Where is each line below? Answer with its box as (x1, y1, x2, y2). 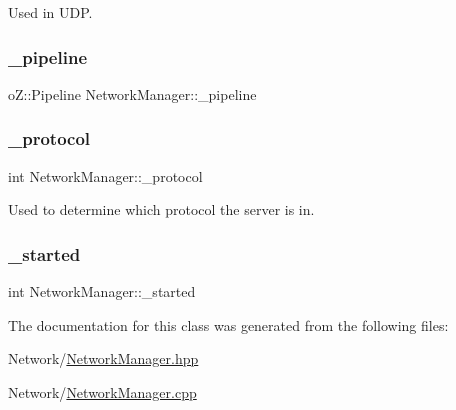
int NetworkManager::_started (8, 281, 196, 302)
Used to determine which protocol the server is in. (8, 199, 315, 220)
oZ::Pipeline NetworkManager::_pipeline (8, 83, 257, 104)
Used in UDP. (8, 2, 93, 22)
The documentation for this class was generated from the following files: (8, 314, 449, 335)
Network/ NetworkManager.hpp (8, 348, 199, 369)
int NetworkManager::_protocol (8, 165, 203, 186)
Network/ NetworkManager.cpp (8, 381, 197, 402)
